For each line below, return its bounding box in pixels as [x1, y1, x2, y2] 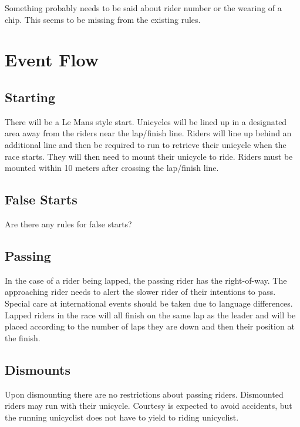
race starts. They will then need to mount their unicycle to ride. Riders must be [5, 150, 293, 162]
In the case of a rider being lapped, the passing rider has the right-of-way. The [5, 274, 287, 286]
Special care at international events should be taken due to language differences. [5, 297, 293, 309]
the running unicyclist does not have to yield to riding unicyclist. [5, 411, 239, 423]
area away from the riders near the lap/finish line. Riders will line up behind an [5, 127, 292, 139]
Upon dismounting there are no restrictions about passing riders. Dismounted [5, 388, 284, 400]
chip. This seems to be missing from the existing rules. [5, 13, 201, 25]
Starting [5, 88, 56, 106]
